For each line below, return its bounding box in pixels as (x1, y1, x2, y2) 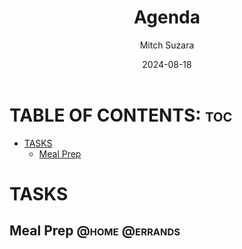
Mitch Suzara (139, 39, 195, 51)
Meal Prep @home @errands (9, 222, 181, 240)
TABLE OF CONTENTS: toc (9, 104, 233, 126)
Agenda (133, 6, 201, 29)
